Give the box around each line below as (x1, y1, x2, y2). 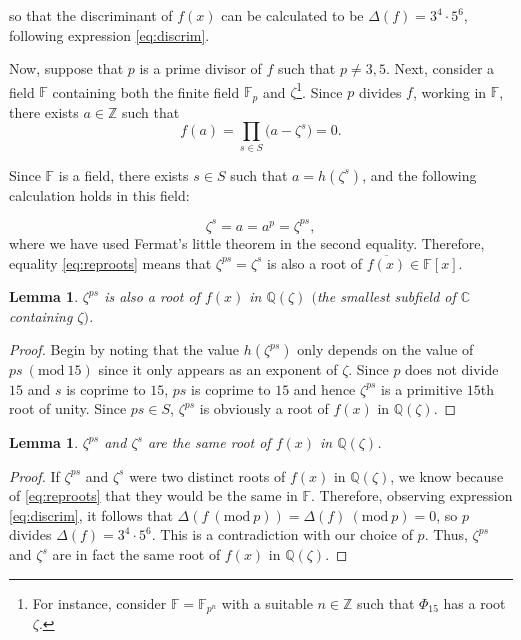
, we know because (390, 465, 504, 486)
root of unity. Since (9, 398, 127, 419)
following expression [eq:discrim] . (9, 24, 210, 45)
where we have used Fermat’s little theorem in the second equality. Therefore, (9, 232, 485, 253)
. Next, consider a (385, 58, 495, 79)
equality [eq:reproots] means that (9, 252, 212, 273)
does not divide (405, 359, 499, 380)
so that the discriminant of (9, 5, 173, 25)
